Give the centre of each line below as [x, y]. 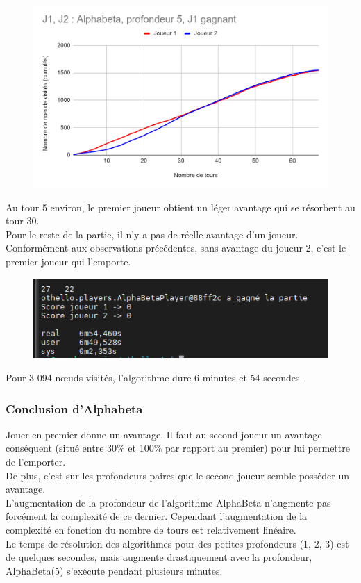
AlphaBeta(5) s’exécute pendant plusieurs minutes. [114, 570]
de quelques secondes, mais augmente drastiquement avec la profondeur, [159, 557]
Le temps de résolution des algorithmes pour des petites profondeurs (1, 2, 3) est [177, 543]
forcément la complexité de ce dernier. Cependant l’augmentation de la [157, 516]
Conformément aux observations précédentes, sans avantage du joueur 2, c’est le [176, 248]
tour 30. [23, 221]
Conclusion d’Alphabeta [74, 408]
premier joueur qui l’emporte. [68, 262]
